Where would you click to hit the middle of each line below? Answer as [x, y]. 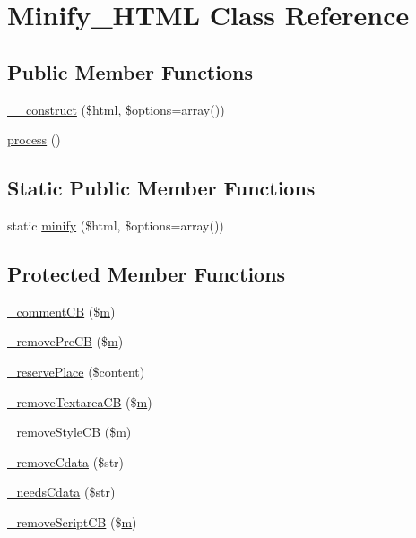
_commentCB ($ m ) [61, 311]
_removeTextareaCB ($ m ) [80, 401]
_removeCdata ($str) [66, 461]
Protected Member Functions [147, 273]
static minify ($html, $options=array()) [116, 225]
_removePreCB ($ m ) [65, 341]
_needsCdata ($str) [61, 492]
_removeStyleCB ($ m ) [69, 432]
